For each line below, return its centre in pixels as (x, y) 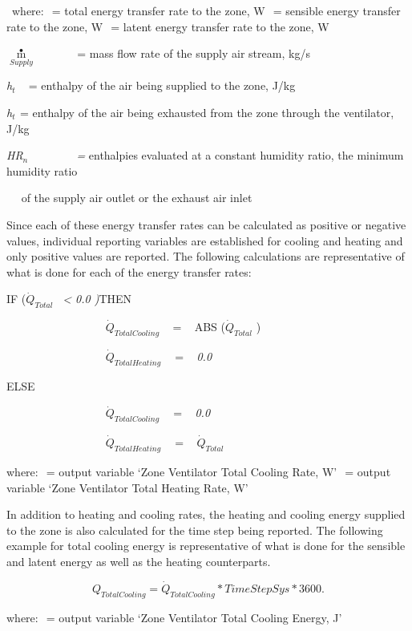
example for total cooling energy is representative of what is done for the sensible (206, 546)
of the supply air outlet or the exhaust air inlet (137, 198)
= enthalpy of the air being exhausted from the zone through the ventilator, (207, 112)
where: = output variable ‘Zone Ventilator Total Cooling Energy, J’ (174, 617)
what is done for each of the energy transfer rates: (129, 271)
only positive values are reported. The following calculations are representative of (206, 256)
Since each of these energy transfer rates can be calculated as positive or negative (206, 224)
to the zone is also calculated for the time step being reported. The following (195, 530)
